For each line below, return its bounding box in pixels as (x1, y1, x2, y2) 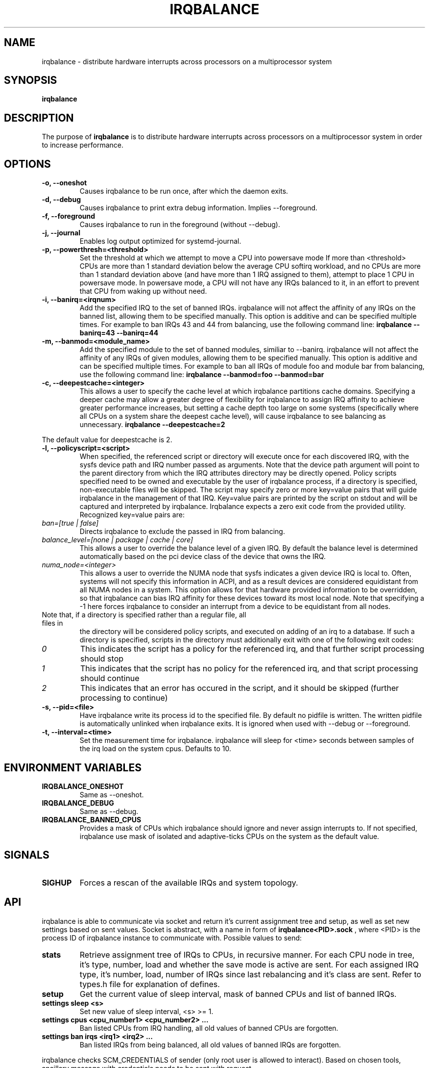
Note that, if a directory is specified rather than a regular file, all (42, 610, 246, 619)
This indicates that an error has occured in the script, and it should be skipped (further (80, 683, 399, 693)
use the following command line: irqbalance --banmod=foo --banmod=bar (79, 370, 324, 379)
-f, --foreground (42, 212, 95, 221)
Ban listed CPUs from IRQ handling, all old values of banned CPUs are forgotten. (79, 1023, 338, 1032)
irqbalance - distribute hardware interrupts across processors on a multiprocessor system (42, 57, 332, 66)
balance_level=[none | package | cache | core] (42, 535, 193, 544)
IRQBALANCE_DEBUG (42, 798, 114, 807)
